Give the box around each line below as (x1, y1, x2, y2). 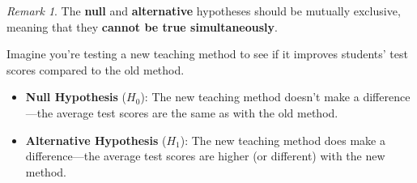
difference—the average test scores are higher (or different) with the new (25, 147, 385, 164)
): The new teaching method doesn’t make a (140, 88, 360, 105)
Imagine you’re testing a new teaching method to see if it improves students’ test (6, 45, 408, 62)
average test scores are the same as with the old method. (56, 104, 338, 121)
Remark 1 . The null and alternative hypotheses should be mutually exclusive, (6, 2, 401, 19)
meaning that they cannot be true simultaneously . (6, 18, 278, 35)
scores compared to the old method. (6, 61, 185, 78)
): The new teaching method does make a (180, 131, 385, 148)
